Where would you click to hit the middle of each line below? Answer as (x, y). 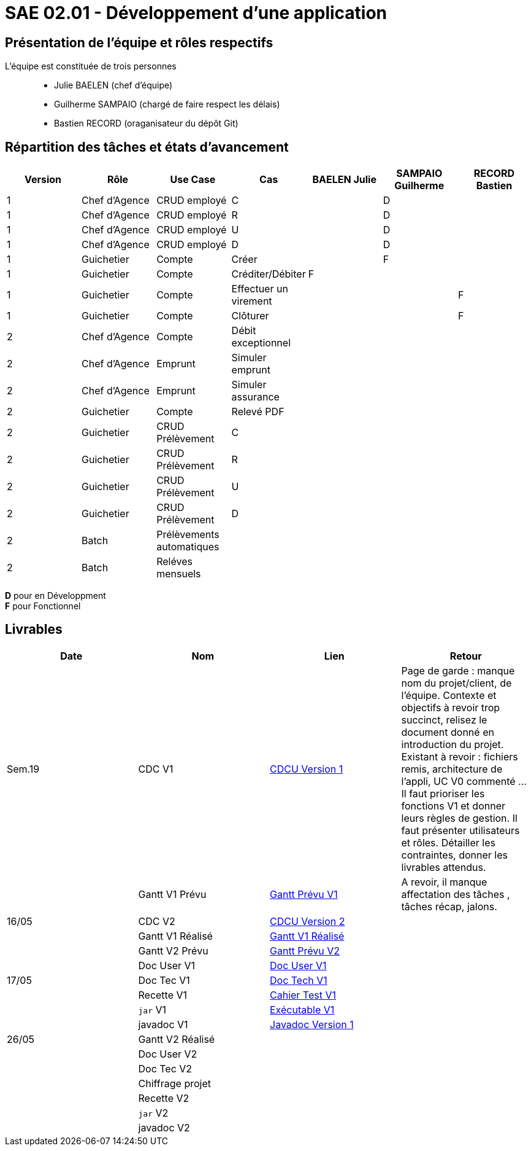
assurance (255, 397)
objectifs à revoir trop (451, 707)
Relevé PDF (258, 412)
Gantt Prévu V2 (305, 950)
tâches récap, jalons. (449, 906)
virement (252, 301)
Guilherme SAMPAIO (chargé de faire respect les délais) (167, 104)
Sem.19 (23, 769)
